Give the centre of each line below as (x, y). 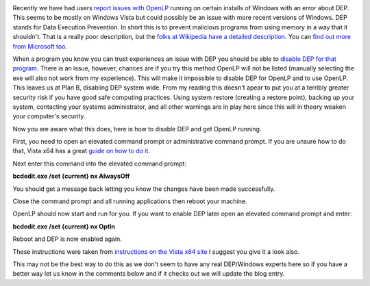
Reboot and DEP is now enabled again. (67, 239)
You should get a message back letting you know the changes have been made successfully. (144, 189)
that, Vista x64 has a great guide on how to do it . (82, 151)
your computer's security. (49, 116)
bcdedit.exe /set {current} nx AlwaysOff (71, 176)
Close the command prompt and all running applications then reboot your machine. (130, 201)
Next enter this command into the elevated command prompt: (99, 164)
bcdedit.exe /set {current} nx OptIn (64, 226)
